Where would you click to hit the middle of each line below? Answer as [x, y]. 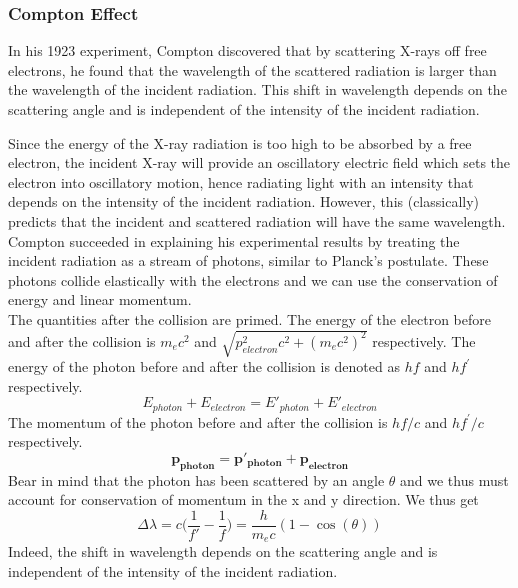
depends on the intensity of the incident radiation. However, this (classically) [244, 201]
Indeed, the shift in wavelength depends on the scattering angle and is [223, 551]
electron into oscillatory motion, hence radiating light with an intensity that [241, 181]
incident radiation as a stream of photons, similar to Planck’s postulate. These [248, 260]
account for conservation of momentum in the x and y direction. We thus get [243, 499]
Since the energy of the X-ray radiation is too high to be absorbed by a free [240, 142]
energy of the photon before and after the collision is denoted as [204, 366]
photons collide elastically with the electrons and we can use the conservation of [253, 279]
